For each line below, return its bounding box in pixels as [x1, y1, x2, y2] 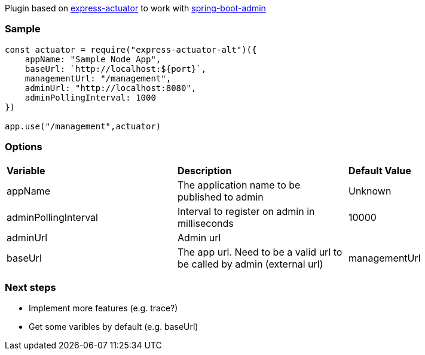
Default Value [348, 164, 411, 177]
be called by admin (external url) [177, 257, 323, 270]
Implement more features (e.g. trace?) [29, 303, 178, 314]
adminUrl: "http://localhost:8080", [25, 83, 197, 93]
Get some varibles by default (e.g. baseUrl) [29, 321, 198, 332]
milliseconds [177, 217, 234, 229]
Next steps [5, 281, 56, 293]
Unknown [348, 184, 392, 197]
